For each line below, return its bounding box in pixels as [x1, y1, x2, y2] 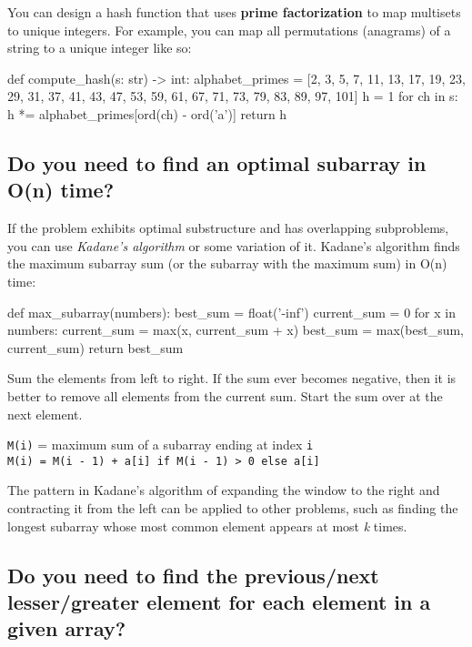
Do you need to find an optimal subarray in [7, 148, 427, 177]
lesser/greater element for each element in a [7, 587, 431, 615]
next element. [7, 404, 83, 423]
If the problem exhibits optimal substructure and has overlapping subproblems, [7, 218, 449, 238]
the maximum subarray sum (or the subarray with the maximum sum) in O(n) [7, 254, 447, 273]
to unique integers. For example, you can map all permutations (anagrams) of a [7, 20, 451, 39]
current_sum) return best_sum [7, 338, 184, 357]
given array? [7, 614, 126, 642]
